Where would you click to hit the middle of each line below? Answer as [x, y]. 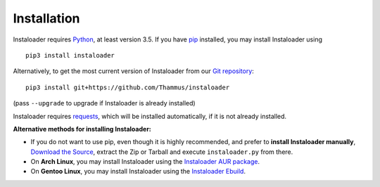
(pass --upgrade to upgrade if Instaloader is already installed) [104, 103]
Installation [46, 18]
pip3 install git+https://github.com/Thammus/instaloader [128, 87]
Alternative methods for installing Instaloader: [82, 129]
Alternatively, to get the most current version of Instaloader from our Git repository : [134, 71]
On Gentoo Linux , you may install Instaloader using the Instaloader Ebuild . [138, 172]
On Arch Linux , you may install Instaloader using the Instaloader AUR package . [145, 162]
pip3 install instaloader [70, 55]
